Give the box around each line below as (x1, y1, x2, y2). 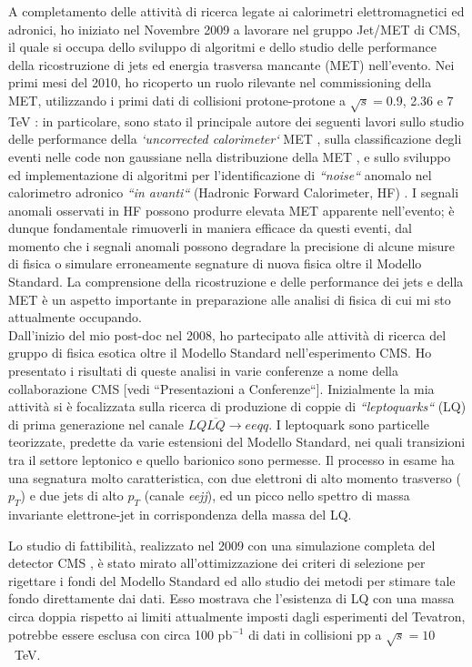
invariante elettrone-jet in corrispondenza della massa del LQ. (8, 505, 352, 523)
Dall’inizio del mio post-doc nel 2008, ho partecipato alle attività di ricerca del (8, 325, 447, 344)
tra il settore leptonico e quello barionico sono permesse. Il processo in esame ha (8, 450, 455, 470)
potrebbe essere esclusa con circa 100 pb (8, 624, 233, 643)
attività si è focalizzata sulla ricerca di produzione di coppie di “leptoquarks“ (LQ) (8, 397, 467, 416)
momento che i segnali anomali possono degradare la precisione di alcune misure (8, 236, 455, 255)
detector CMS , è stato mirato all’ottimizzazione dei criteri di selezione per (8, 553, 426, 572)
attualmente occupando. (8, 308, 143, 327)
